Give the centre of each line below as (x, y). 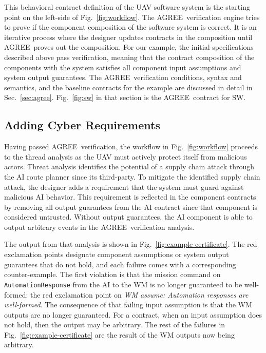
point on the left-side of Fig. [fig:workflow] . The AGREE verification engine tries (132, 17)
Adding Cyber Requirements (82, 125)
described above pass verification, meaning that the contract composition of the (129, 57)
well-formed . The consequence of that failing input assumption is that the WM (128, 305)
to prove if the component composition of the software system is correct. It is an (130, 27)
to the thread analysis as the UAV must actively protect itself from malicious (126, 156)
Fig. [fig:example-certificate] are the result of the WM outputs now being (119, 334)
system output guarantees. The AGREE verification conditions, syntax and (123, 77)
